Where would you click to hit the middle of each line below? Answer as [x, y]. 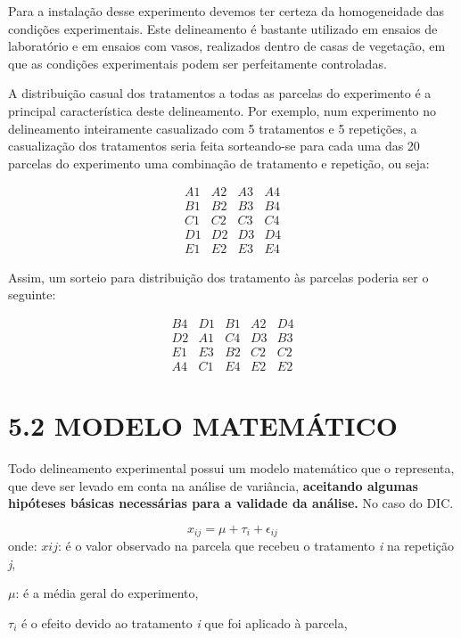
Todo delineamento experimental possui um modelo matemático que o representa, [231, 467]
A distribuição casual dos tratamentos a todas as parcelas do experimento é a [220, 93]
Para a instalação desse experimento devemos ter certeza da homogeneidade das [226, 11]
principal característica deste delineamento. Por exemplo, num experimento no [222, 110]
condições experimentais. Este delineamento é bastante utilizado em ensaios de [223, 28]
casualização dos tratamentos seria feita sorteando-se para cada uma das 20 [214, 146]
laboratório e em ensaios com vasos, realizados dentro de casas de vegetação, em [227, 46]
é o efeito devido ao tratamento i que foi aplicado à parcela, [184, 622]
